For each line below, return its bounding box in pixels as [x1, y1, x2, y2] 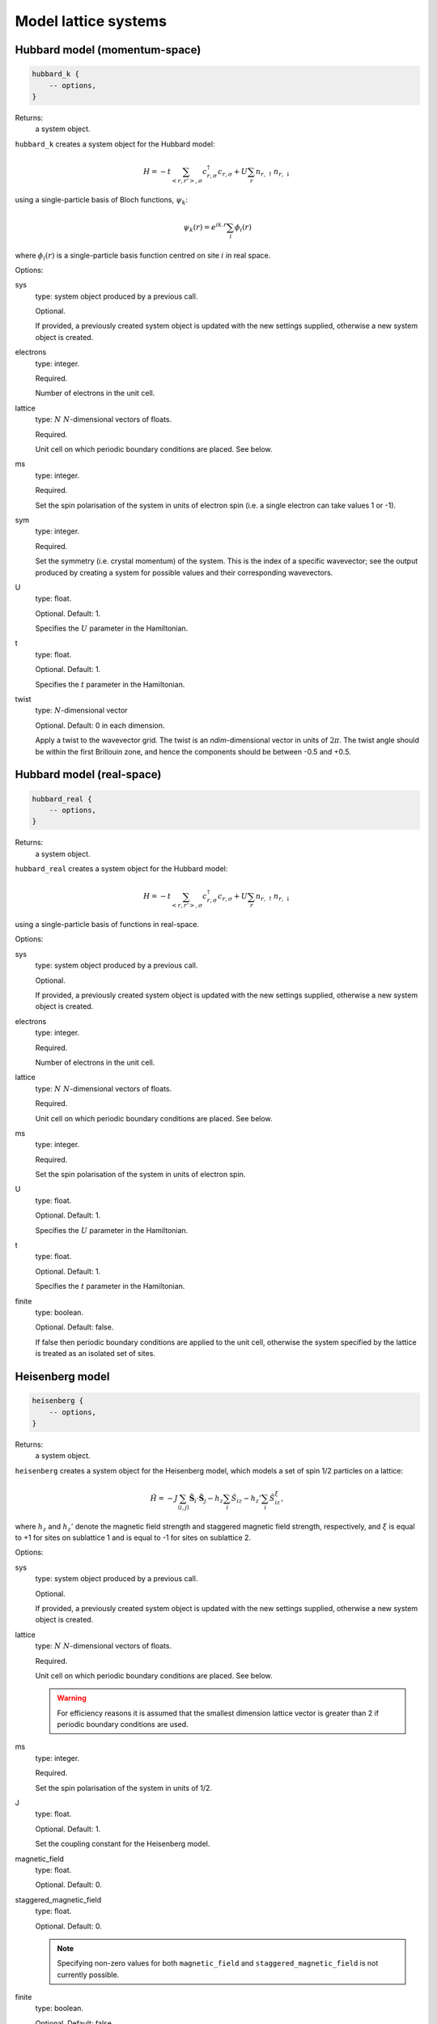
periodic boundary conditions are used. [57, 1720, 189, 1729]
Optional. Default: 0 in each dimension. [35, 721, 165, 730]
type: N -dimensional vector [35, 705, 129, 716]
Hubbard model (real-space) [15, 768, 162, 781]
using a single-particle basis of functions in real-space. [15, 920, 200, 929]
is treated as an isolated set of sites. [35, 1349, 155, 1359]
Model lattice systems [15, 12, 168, 30]
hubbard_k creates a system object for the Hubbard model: [15, 138, 215, 149]
